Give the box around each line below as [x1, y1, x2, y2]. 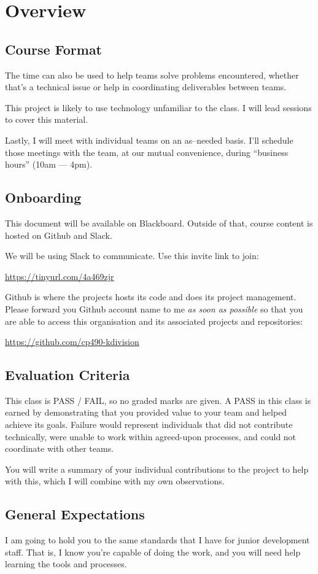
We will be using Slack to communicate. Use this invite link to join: [5, 249, 259, 262]
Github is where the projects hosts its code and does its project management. [5, 290, 297, 303]
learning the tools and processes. [5, 557, 127, 570]
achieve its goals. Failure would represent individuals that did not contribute [5, 418, 293, 431]
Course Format [5, 39, 103, 58]
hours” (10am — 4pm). [5, 158, 93, 171]
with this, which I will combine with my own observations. [5, 475, 225, 487]
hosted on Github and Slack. [5, 228, 112, 241]
